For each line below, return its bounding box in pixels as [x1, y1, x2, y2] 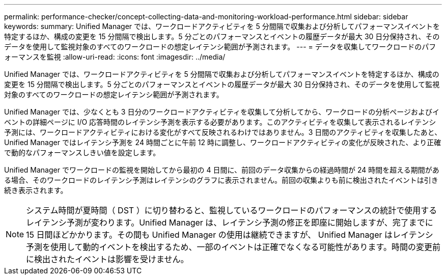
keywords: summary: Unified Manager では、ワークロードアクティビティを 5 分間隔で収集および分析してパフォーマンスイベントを [4, 22, 440, 31]
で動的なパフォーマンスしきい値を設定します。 [4, 148, 160, 157]
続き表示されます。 [4, 186, 68, 194]
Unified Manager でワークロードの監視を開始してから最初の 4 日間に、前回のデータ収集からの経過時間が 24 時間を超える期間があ [4, 165, 439, 174]
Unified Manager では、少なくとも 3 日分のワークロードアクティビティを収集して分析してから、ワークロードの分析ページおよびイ [4, 107, 439, 116]
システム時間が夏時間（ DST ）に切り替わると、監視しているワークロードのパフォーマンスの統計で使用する [26, 205, 437, 215]
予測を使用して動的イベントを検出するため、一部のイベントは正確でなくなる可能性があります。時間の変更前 [26, 242, 440, 252]
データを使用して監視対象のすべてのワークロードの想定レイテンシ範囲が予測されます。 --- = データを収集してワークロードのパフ [4, 42, 436, 51]
